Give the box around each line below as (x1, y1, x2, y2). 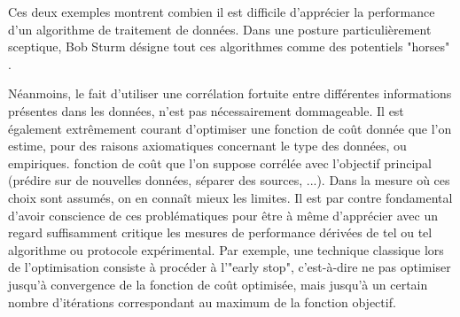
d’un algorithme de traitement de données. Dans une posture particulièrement (8, 19, 432, 38)
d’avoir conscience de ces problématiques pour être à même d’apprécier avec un (8, 205, 438, 224)
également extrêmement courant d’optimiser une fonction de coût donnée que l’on (8, 119, 452, 137)
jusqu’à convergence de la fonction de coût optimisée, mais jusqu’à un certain (8, 274, 428, 293)
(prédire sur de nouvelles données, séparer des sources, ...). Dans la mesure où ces (8, 171, 450, 189)
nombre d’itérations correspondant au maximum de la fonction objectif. (8, 292, 396, 311)
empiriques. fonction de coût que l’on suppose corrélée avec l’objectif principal (8, 153, 432, 172)
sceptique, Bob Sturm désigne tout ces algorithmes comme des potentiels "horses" (8, 37, 450, 56)
